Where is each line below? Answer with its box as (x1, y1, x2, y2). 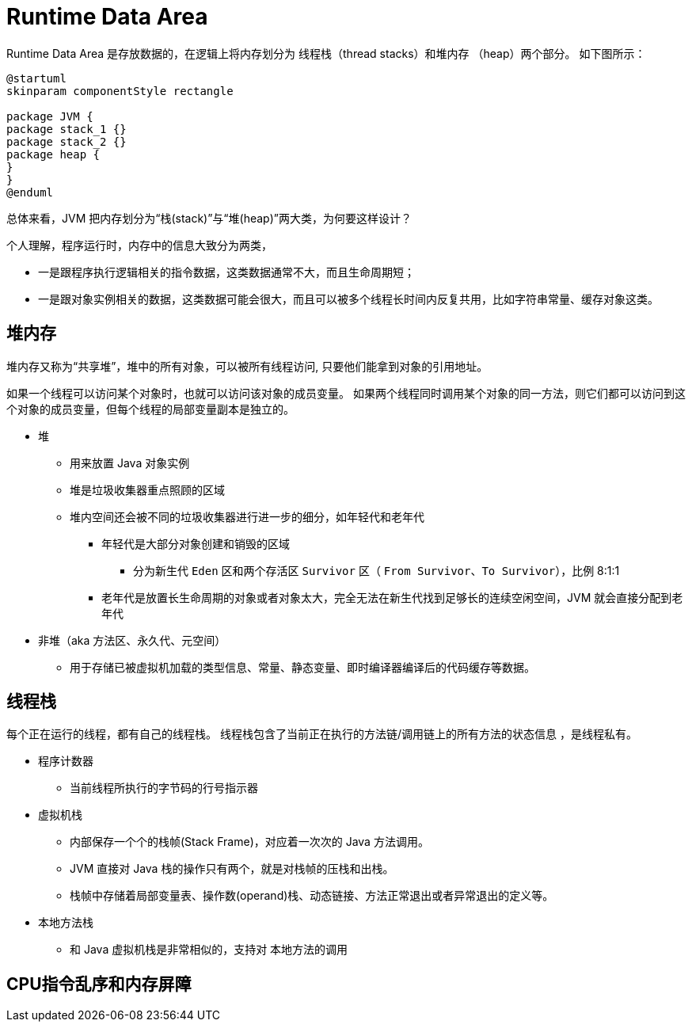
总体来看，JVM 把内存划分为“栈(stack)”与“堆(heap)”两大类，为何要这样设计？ (6, 211, 412, 225)
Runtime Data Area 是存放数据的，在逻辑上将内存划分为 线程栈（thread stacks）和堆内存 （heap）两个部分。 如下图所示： (6, 46, 646, 60)
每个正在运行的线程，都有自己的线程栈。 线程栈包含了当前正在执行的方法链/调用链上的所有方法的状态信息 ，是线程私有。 (6, 727, 637, 741)
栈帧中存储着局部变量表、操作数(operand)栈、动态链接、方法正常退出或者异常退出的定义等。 (70, 889, 554, 903)
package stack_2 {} (6, 135, 127, 148)
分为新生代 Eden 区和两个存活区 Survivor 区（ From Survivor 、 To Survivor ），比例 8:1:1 (133, 563, 620, 577)
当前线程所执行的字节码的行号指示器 (70, 781, 258, 795)
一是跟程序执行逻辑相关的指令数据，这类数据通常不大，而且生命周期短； (38, 265, 415, 279)
